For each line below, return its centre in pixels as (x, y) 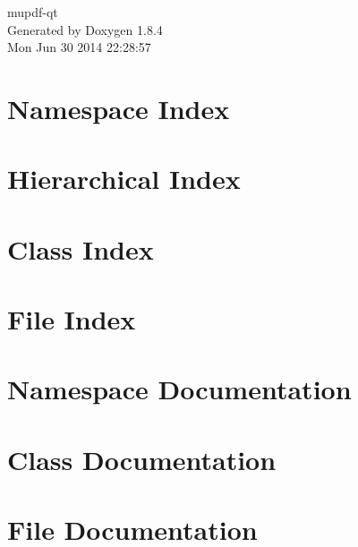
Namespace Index (119, 108)
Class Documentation (142, 459)
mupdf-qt (33, 12)
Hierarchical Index (124, 179)
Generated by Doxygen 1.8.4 (85, 29)
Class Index (81, 248)
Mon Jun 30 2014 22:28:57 (79, 47)
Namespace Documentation (179, 389)
